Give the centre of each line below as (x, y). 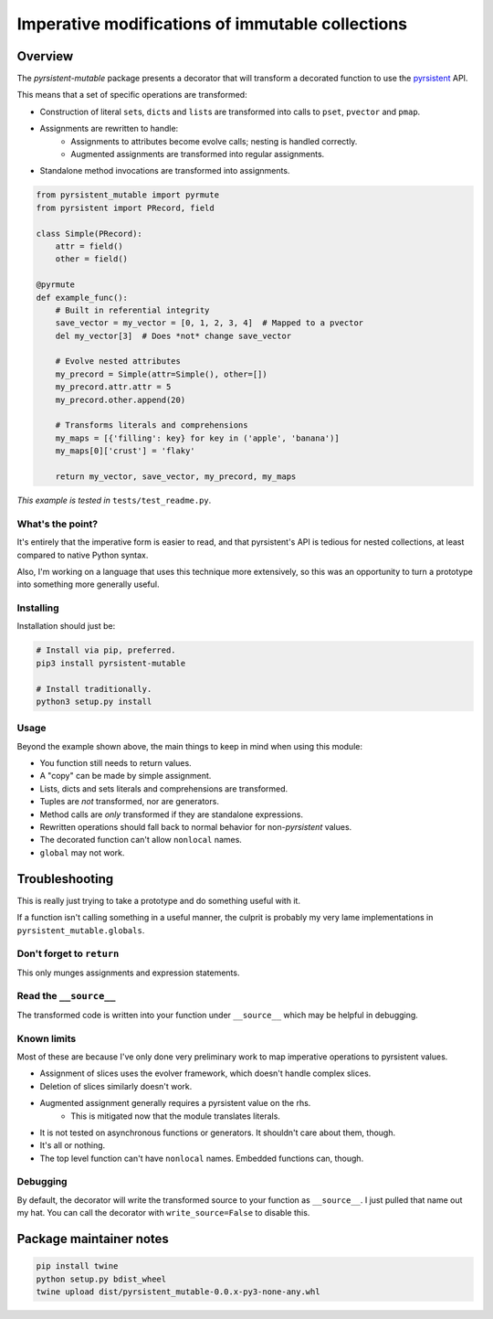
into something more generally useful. (88, 584)
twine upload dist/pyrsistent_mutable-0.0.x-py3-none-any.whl (178, 1292)
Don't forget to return (68, 953)
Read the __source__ (66, 996)
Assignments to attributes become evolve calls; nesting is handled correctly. (214, 141)
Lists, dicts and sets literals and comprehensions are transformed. (164, 788)
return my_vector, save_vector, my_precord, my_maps (176, 476)
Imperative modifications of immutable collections (212, 24)
